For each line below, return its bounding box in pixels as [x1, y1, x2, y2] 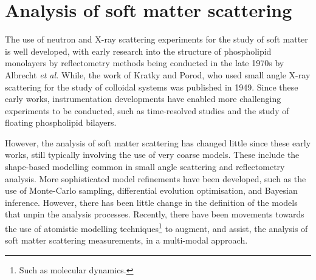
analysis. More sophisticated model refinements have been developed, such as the [5, 172, 306, 185]
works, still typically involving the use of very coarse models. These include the [5, 148, 300, 161]
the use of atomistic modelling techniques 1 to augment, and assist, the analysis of [5, 220, 308, 234]
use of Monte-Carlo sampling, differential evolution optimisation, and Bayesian [5, 184, 298, 197]
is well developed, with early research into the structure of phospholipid [5, 44, 272, 57]
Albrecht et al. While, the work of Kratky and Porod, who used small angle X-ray [5, 68, 311, 81]
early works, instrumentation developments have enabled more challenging [5, 92, 281, 105]
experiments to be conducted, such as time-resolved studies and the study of [5, 104, 289, 117]
